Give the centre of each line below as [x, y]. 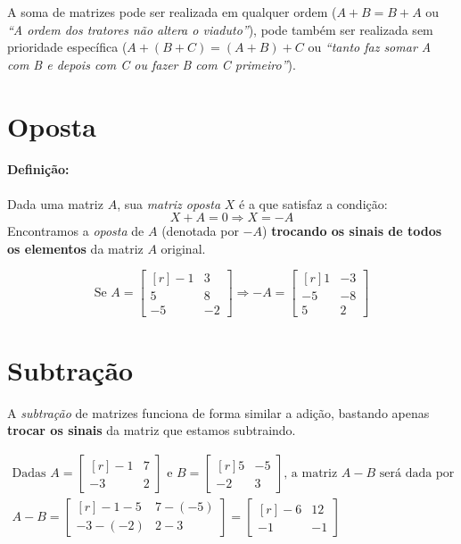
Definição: [38, 169]
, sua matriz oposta [169, 203]
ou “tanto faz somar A [370, 47]
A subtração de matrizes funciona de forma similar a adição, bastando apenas [218, 412]
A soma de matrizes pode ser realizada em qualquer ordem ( [172, 12]
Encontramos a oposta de [76, 231]
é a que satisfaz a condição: [313, 203]
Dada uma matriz [55, 203]
